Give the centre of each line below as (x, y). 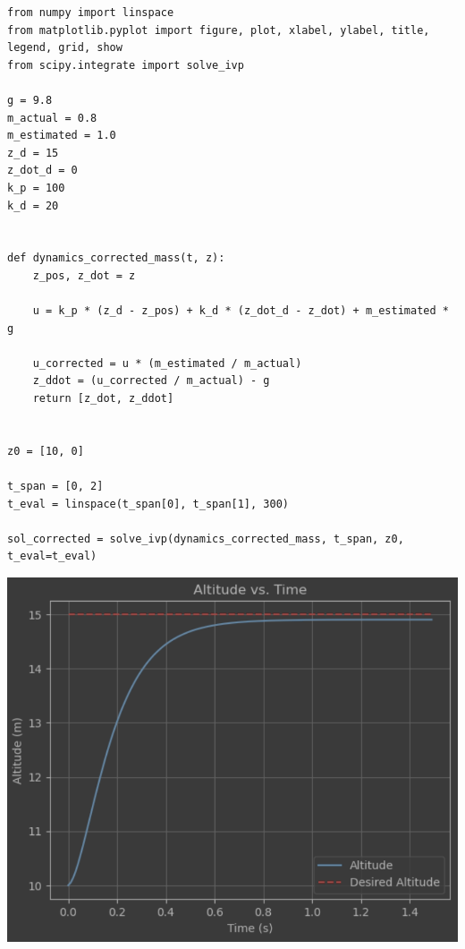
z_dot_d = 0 (42, 171)
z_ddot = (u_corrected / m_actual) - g (151, 381)
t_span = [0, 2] (55, 487)
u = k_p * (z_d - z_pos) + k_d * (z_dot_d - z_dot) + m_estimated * (241, 311)
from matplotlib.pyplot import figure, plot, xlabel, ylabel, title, (219, 30)
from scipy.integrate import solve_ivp (126, 65)
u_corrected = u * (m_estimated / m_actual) (167, 363)
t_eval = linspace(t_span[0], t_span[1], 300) (148, 504)
